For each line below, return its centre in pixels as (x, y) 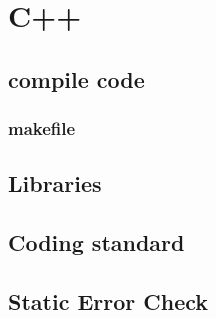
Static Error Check (108, 300)
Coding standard (96, 242)
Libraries (55, 183)
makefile (42, 128)
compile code (76, 78)
